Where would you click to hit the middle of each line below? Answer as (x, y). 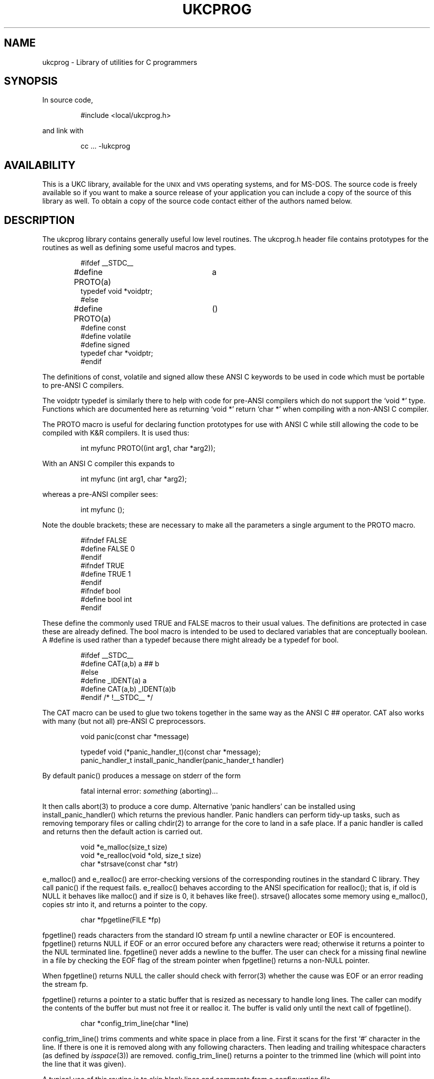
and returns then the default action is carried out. (122, 832)
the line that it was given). (84, 1064)
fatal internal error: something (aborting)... (149, 791)
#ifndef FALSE (104, 540)
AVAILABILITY (40, 165)
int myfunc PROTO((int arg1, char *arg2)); (148, 448)
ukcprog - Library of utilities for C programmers (120, 62)
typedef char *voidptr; (117, 353)
